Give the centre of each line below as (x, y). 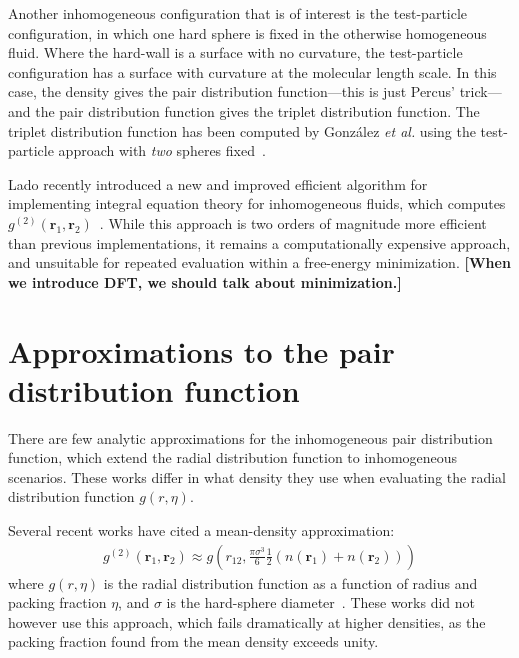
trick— (480, 91)
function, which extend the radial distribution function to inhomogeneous (233, 457)
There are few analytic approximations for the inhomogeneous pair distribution (250, 437)
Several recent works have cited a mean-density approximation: (201, 530)
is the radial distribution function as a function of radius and (290, 582)
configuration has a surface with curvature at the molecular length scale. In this (252, 71)
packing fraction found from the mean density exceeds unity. (193, 641)
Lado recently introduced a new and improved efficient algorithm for (218, 183)
